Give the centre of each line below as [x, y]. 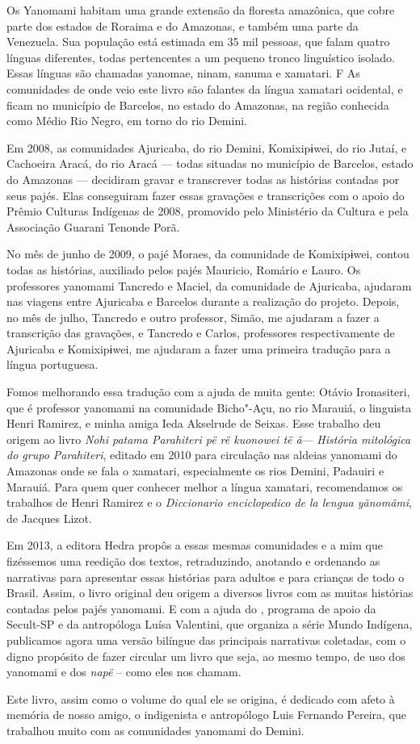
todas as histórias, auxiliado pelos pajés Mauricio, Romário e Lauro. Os [184, 269]
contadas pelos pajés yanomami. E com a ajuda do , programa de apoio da [191, 608]
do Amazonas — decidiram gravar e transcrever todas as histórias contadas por [203, 179]
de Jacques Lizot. [49, 518]
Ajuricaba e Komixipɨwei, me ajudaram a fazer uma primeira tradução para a [199, 348]
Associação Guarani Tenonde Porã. [93, 226]
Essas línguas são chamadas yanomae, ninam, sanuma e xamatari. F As [183, 73]
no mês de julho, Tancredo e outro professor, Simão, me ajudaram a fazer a [193, 317]
